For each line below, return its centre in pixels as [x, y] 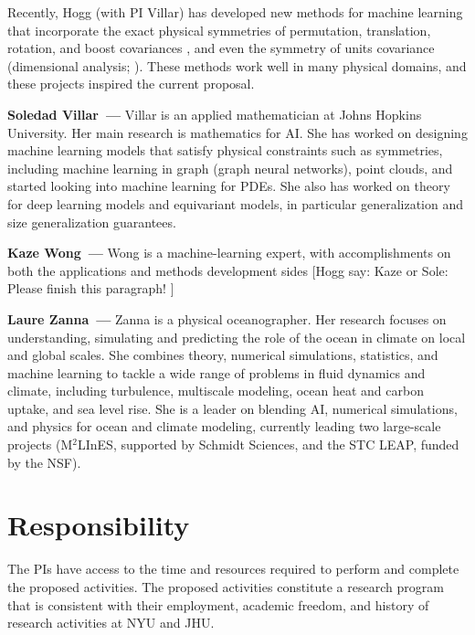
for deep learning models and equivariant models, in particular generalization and [235, 203]
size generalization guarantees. [92, 222]
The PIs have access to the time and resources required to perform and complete [233, 569]
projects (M [40, 444]
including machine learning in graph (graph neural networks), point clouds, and [230, 168]
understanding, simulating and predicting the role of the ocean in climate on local [237, 337]
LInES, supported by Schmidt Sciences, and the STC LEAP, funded [268, 444]
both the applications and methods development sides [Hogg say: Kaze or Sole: [228, 270]
